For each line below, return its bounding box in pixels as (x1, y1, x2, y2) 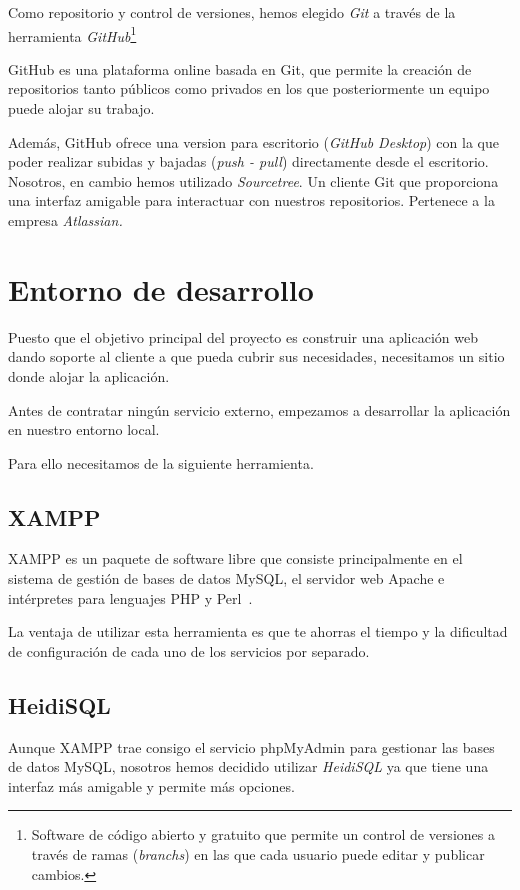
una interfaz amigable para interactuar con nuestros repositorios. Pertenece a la (8, 190, 495, 211)
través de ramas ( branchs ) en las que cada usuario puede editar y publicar (31, 844, 485, 865)
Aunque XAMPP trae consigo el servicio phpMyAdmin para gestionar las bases (8, 736, 495, 757)
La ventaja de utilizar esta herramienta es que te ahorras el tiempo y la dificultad (8, 621, 508, 642)
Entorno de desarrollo (8, 268, 314, 309)
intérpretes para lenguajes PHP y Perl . (8, 587, 253, 608)
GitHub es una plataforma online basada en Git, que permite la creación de (8, 58, 472, 79)
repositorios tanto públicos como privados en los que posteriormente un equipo (8, 78, 490, 99)
